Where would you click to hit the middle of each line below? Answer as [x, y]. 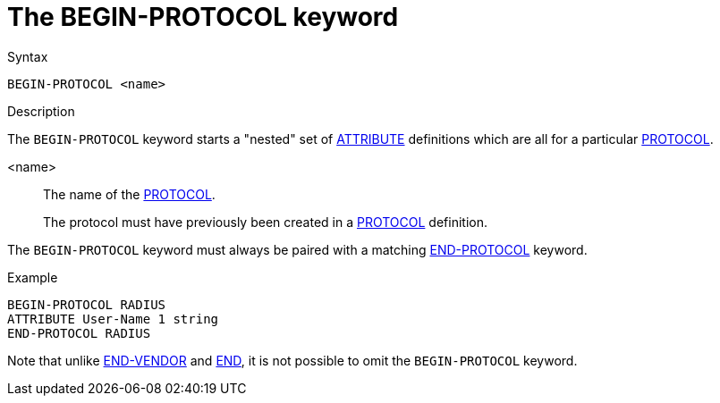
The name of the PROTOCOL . [129, 194]
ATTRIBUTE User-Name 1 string [113, 319]
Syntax [28, 56]
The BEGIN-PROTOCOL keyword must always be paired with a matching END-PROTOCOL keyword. [297, 249]
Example [33, 277]
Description [41, 111]
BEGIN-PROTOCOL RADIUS [87, 304]
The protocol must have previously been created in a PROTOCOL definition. [265, 222]
